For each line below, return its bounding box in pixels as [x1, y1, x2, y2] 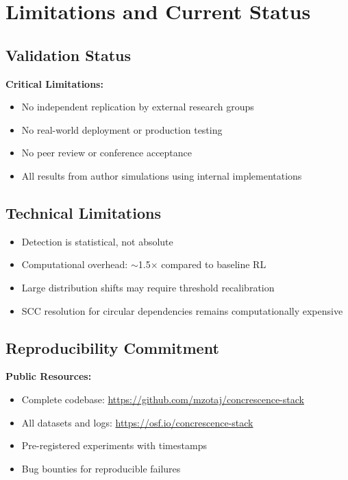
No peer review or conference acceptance [21, 145, 192, 160]
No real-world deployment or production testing [21, 122, 223, 136]
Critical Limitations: [5, 76, 103, 91]
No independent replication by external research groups [21, 99, 254, 114]
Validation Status [5, 44, 132, 65]
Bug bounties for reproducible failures [21, 461, 181, 475]
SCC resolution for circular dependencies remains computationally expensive [21, 303, 343, 317]
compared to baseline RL [161, 257, 266, 272]
